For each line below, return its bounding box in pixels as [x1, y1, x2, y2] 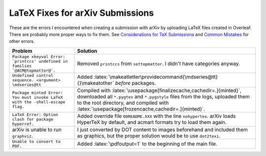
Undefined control [12, 73, 54, 78]
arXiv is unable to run [12, 126, 62, 133]
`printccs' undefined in [12, 58, 68, 64]
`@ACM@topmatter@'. [12, 68, 56, 73]
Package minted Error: [12, 90, 64, 95]
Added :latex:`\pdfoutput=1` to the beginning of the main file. [77, 140, 218, 147]
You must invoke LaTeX [12, 94, 64, 100]
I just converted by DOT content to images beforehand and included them [77, 126, 248, 133]
